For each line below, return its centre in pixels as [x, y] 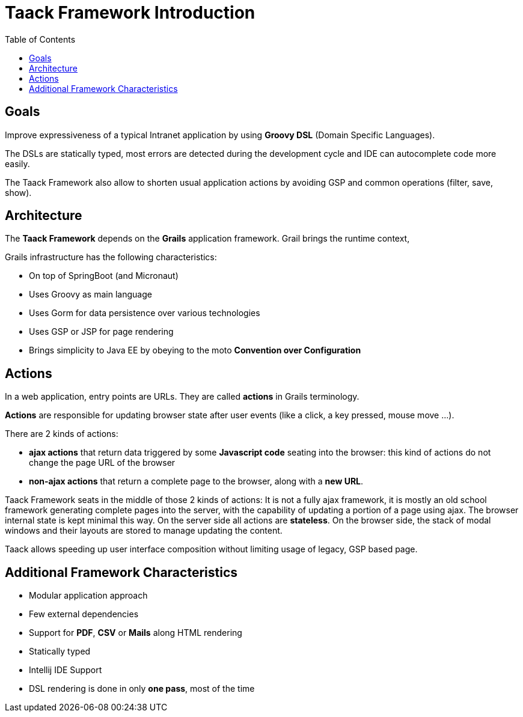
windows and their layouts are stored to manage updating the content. [144, 531]
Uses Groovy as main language [90, 294]
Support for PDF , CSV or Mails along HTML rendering [136, 633]
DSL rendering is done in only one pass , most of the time [142, 689]
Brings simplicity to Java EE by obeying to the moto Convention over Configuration [195, 350]
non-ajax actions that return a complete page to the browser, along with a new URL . [196, 481]
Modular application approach [88, 596]
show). [18, 192]
